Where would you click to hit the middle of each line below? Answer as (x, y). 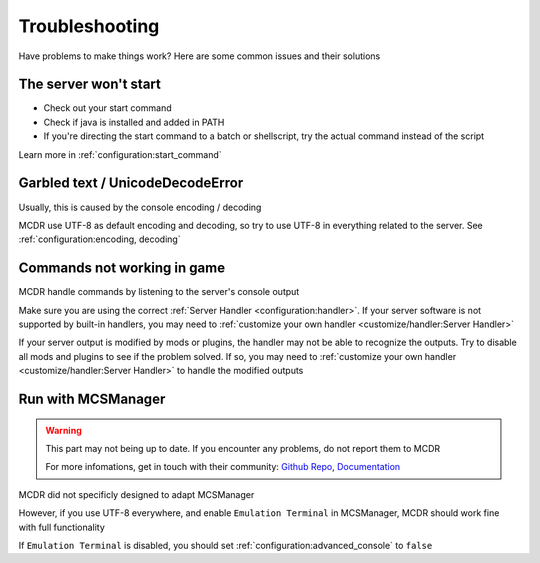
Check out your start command (107, 108)
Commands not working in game (121, 268)
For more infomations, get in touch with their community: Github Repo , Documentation (223, 467)
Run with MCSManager (92, 398)
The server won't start (90, 84)
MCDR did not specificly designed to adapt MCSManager (136, 494)
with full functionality (61, 527)
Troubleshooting (89, 26)
